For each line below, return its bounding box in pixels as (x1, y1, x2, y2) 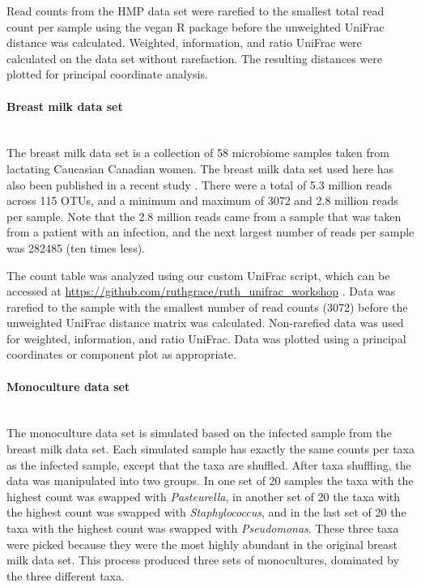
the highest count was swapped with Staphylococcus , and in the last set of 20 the (6, 504, 406, 521)
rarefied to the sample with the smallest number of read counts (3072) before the (6, 298, 408, 315)
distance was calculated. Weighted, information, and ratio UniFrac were (6, 34, 362, 51)
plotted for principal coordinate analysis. (6, 66, 208, 83)
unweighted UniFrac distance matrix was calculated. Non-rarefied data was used (6, 314, 404, 331)
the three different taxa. (6, 567, 125, 584)
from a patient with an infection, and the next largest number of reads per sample (6, 223, 415, 240)
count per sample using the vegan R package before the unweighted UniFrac (6, 18, 385, 35)
